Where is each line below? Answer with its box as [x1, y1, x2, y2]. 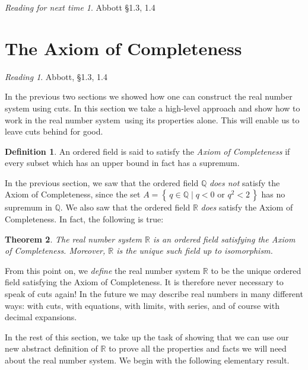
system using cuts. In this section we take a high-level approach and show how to [5, 101, 300, 114]
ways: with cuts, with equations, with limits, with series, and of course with [5, 299, 280, 311]
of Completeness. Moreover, [5, 244, 106, 257]
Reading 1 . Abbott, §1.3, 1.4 [5, 70, 107, 82]
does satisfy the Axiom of [201, 201, 293, 213]
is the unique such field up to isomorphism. [116, 244, 273, 257]
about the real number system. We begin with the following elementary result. [5, 354, 290, 366]
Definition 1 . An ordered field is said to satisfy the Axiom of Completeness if [5, 145, 290, 157]
